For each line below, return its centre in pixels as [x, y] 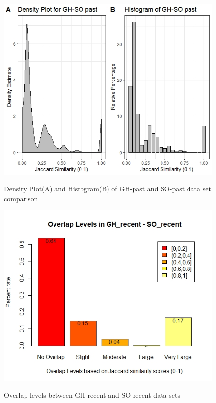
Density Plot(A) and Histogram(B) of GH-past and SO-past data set [108, 188]
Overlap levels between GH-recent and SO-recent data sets [92, 395]
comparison [21, 198]
